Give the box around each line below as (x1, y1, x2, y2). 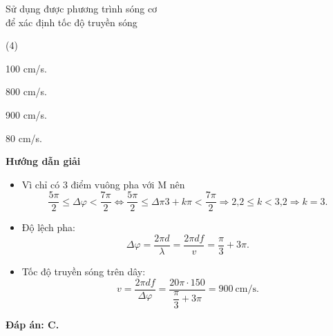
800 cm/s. (6, 84, 47, 99)
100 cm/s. (6, 61, 47, 75)
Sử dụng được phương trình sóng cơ (6, 1, 158, 15)
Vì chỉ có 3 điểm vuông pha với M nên (21, 177, 185, 191)
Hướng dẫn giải (6, 154, 81, 168)
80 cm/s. (6, 130, 42, 145)
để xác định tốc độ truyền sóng (6, 14, 137, 29)
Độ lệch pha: (21, 220, 75, 235)
